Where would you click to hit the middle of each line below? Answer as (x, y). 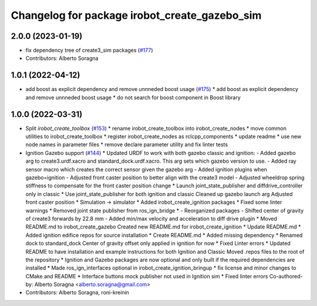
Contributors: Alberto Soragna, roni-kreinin (77, 292)
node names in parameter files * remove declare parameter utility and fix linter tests (127, 144)
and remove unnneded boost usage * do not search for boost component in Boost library (133, 97)
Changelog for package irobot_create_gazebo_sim (136, 15)
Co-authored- (286, 276)
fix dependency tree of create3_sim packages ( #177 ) (89, 51)
